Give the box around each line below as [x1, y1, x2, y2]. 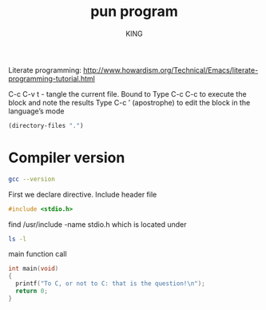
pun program [90, 2, 178, 21]
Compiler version [8, 149, 125, 166]
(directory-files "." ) [8, 121, 84, 129]
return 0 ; [15, 287, 48, 295]
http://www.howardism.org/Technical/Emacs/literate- [83, 65, 259, 74]
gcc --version [8, 175, 56, 183]
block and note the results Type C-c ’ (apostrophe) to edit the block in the [8, 97, 251, 107]
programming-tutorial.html [8, 74, 96, 83]
